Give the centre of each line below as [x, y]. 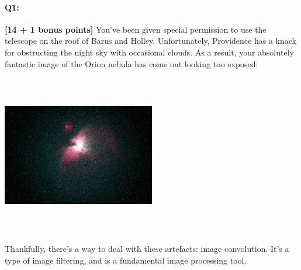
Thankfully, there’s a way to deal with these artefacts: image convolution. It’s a [147, 249]
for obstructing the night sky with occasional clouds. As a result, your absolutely [149, 52]
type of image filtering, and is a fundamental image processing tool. [126, 260]
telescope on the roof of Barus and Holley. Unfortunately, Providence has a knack [150, 41]
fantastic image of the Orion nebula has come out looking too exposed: [132, 63]
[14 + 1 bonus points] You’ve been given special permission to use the [136, 29]
